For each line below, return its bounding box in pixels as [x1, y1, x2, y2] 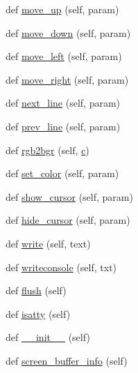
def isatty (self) [6, 306, 71, 321]
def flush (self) [6, 283, 67, 298]
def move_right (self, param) [6, 72, 129, 86]
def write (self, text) [6, 236, 91, 250]
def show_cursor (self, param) [6, 189, 133, 204]
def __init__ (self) [6, 330, 90, 344]
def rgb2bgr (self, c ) [6, 142, 89, 157]
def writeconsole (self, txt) [6, 259, 117, 274]
